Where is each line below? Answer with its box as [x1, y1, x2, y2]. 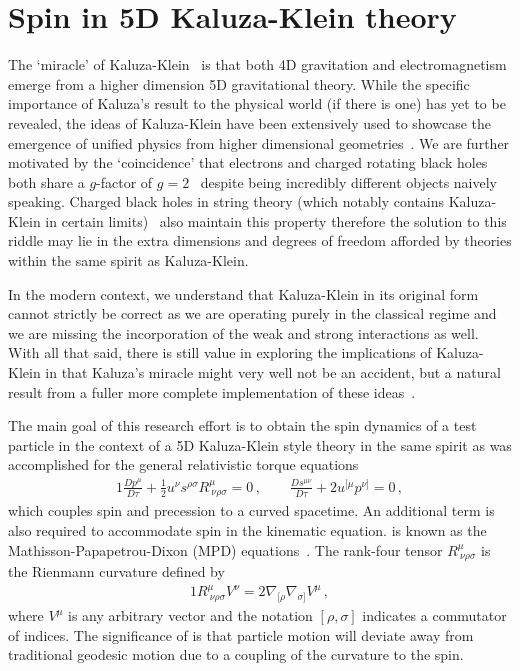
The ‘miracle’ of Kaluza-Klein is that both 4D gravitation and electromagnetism [8, 54, 507, 75]
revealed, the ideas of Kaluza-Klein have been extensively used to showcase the [8, 112, 491, 133]
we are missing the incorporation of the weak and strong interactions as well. [8, 322, 479, 343]
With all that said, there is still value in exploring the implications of [8, 342, 432, 363]
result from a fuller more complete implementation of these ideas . [8, 381, 416, 402]
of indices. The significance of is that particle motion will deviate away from [8, 624, 474, 645]
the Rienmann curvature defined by [8, 560, 225, 581]
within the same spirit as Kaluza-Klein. [8, 250, 249, 271]
